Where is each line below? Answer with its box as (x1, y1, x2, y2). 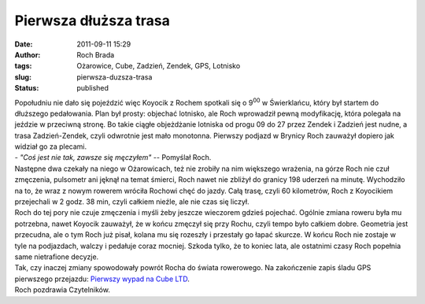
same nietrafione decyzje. (14, 252, 99, 261)
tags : (14, 61, 32, 71)
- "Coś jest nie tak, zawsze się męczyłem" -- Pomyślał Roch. (14, 153, 212, 162)
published (76, 83, 109, 93)
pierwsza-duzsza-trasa (76, 72, 153, 82)
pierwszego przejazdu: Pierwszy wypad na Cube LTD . (14, 274, 190, 284)
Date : (14, 39, 33, 49)
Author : (14, 50, 41, 59)
